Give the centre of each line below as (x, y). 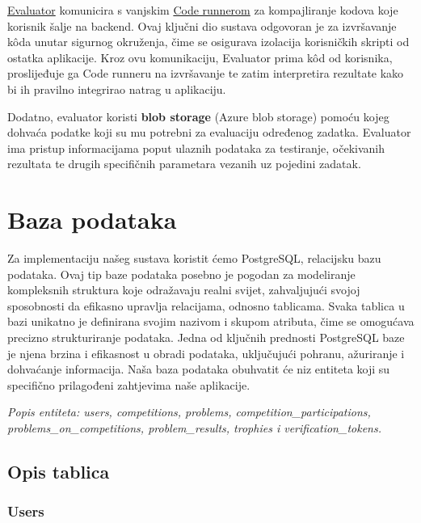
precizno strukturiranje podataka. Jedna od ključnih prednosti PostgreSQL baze (206, 337)
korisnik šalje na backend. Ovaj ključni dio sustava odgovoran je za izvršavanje (202, 25)
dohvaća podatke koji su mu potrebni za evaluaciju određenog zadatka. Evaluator (209, 132)
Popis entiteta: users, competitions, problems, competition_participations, (189, 412)
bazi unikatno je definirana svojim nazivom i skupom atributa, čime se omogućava (211, 321)
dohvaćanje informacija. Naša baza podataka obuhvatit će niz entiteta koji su (199, 369)
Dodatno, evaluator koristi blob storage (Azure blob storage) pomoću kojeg (198, 116)
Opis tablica (59, 471)
